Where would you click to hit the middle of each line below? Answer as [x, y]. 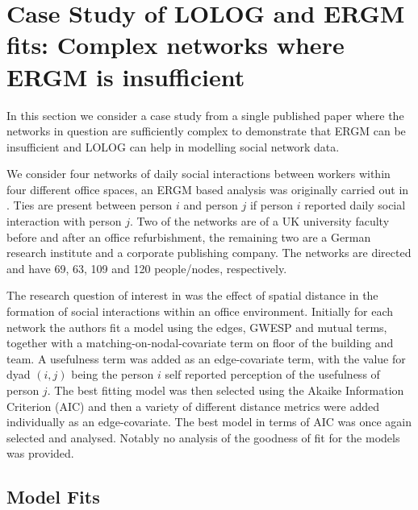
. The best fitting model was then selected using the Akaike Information [226, 390]
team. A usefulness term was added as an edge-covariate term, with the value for [206, 358]
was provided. [40, 453]
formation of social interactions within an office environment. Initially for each [200, 311]
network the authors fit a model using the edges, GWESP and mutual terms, [197, 327]
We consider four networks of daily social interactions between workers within [199, 174]
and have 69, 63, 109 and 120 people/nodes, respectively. [147, 268]
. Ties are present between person [90, 205]
